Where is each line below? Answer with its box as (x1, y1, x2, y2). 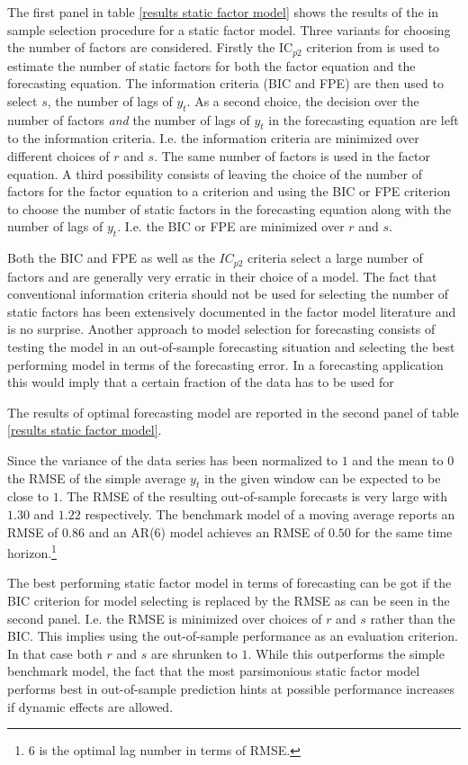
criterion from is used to (306, 38, 440, 57)
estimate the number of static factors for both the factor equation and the (7, 56, 416, 75)
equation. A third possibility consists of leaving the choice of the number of (7, 164, 422, 183)
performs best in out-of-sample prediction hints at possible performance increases (7, 679, 455, 697)
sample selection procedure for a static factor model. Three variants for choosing (7, 20, 451, 39)
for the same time (355, 522, 453, 541)
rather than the (370, 608, 455, 627)
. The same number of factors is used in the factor (154, 147, 430, 166)
